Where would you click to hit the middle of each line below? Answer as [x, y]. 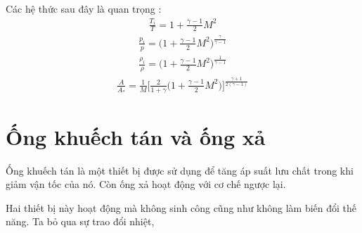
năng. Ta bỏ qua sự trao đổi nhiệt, [80, 221]
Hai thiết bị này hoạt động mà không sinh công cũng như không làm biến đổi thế [181, 207]
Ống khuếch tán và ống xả [136, 136]
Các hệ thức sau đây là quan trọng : [84, 8]
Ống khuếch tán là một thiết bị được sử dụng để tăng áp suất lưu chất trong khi [180, 170]
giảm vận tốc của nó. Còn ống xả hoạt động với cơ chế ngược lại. [146, 184]
